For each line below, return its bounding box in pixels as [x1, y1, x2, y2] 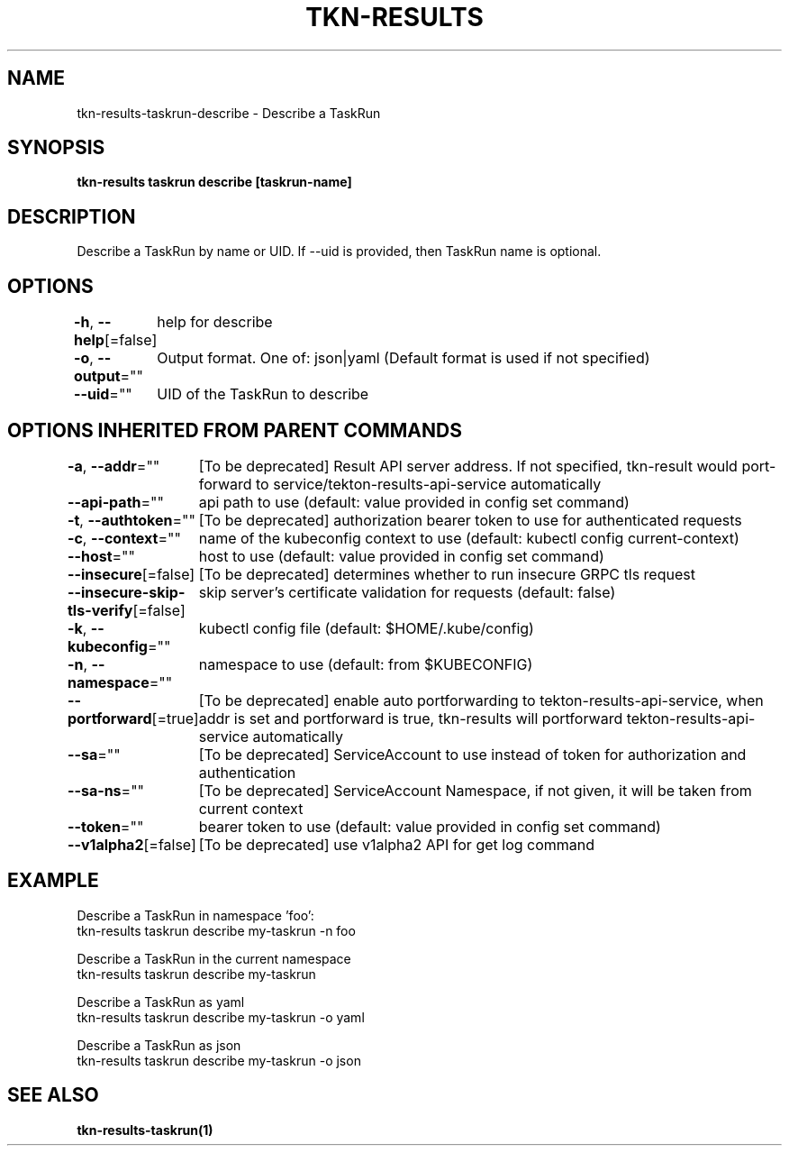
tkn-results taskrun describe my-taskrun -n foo [77, 922, 356, 938]
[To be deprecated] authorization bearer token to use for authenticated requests [198, 510, 742, 529]
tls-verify [67, 600, 133, 619]
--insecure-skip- [67, 582, 186, 601]
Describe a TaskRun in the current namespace [77, 950, 351, 966]
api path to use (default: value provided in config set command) [198, 492, 630, 511]
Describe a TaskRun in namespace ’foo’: [77, 907, 314, 923]
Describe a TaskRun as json [77, 1037, 241, 1053]
